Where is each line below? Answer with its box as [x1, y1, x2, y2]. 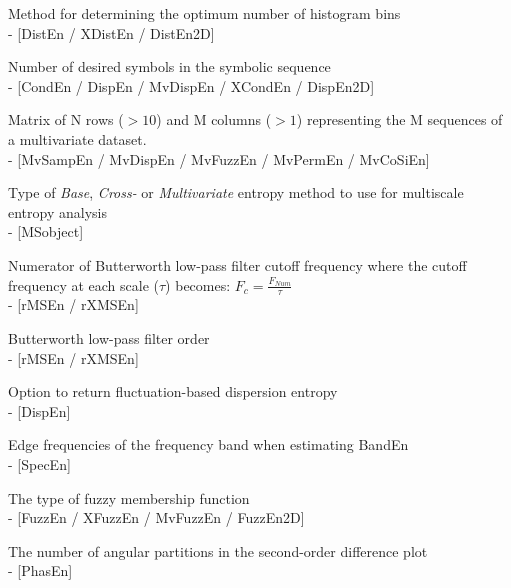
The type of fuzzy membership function [8, 487, 250, 508]
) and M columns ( [156, 109, 272, 130]
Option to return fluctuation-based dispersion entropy [8, 381, 338, 402]
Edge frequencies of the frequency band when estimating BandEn [8, 434, 409, 455]
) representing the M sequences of [296, 109, 503, 130]
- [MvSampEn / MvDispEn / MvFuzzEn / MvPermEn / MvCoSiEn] [8, 148, 430, 169]
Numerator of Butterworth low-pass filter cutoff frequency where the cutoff [8, 254, 467, 275]
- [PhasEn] [8, 560, 73, 581]
